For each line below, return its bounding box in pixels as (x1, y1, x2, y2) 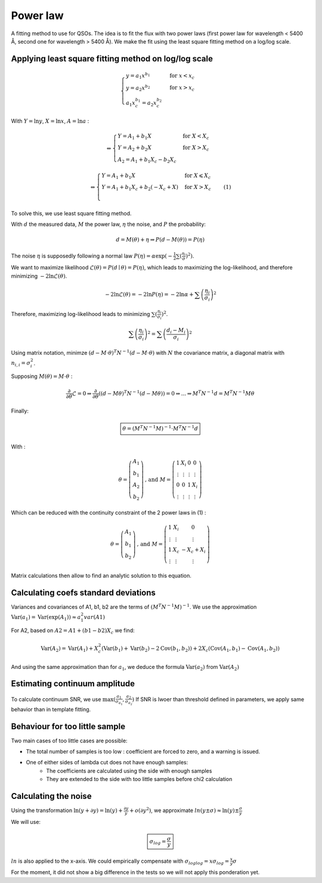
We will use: (11, 818, 41, 825)
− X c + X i (181, 546, 206, 554)
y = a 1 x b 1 (125, 72, 150, 80)
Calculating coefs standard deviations (11, 588, 156, 598)
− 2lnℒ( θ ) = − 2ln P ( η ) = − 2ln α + (105, 291, 194, 298)
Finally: (11, 407, 29, 414)
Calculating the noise (11, 791, 92, 801)
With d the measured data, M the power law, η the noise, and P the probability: (11, 221, 206, 228)
